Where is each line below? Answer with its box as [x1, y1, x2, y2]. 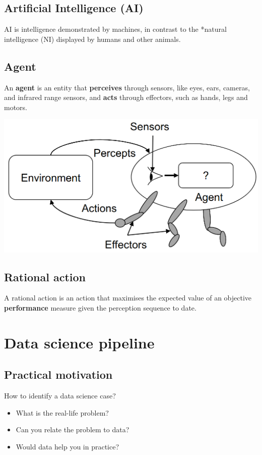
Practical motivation [4, 367, 113, 382]
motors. [4, 102, 28, 112]
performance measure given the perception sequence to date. [4, 302, 196, 313]
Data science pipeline [4, 332, 155, 352]
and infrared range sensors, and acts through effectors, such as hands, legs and [4, 92, 248, 103]
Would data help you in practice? [16, 441, 119, 451]
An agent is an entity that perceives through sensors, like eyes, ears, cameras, [4, 82, 250, 92]
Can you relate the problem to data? [16, 424, 129, 435]
